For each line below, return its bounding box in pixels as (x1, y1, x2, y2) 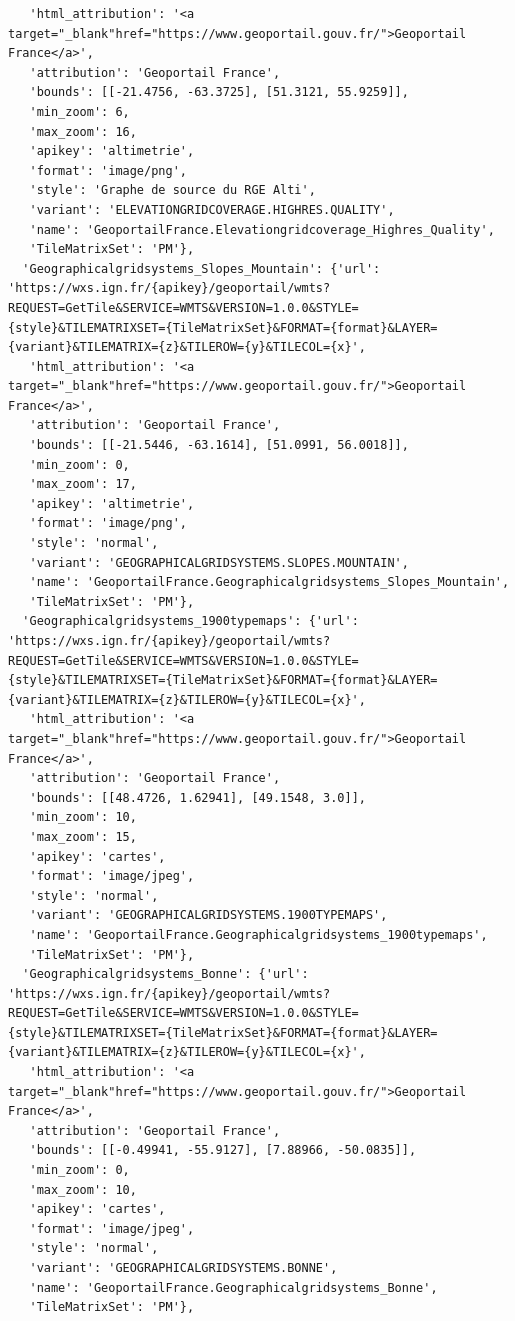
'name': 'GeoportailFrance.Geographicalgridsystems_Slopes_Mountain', (29, 575, 510, 590)
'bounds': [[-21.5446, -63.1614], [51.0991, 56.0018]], (29, 438, 409, 453)
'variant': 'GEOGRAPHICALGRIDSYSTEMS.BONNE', (29, 1261, 338, 1275)
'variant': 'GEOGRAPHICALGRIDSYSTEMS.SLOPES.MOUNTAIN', (29, 555, 409, 570)
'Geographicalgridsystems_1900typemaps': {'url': (22, 614, 359, 629)
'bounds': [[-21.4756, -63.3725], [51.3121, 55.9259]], (29, 85, 409, 100)
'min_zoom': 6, (29, 104, 130, 119)
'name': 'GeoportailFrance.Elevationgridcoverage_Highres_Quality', (29, 222, 495, 237)
